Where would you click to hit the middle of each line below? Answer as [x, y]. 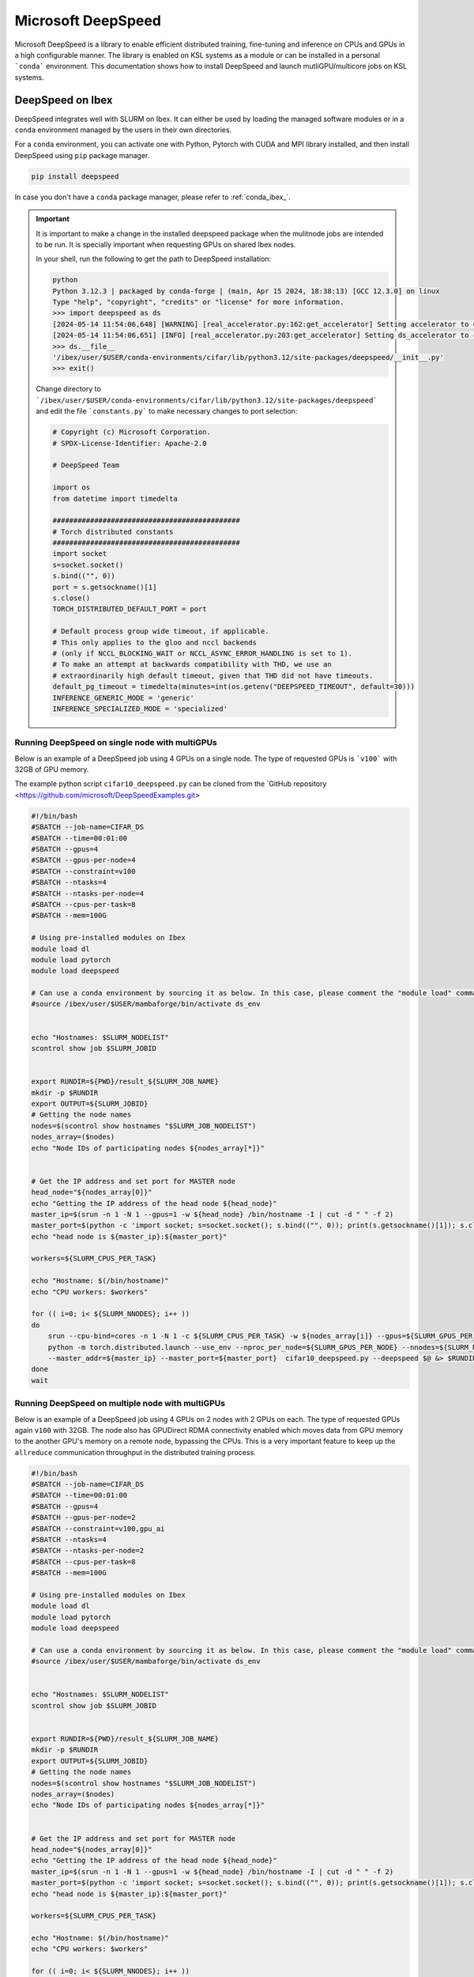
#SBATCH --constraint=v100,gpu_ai [98, 1529]
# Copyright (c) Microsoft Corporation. [132, 432]
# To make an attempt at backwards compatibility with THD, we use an [192, 665]
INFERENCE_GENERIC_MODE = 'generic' [124, 697]
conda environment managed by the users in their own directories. [123, 130]
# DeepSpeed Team [86, 465]
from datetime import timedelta [115, 499]
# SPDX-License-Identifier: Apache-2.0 [130, 443]
